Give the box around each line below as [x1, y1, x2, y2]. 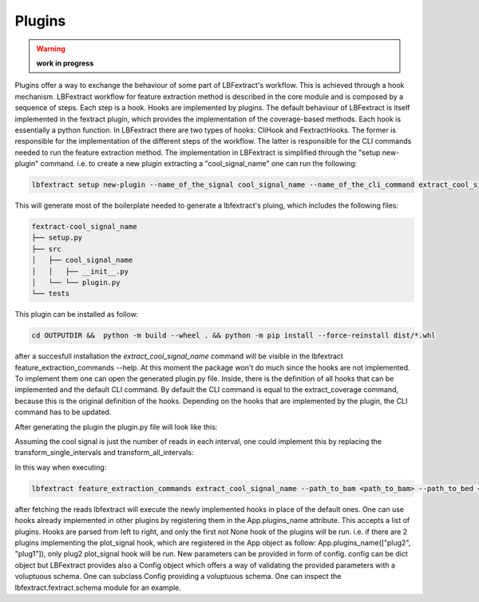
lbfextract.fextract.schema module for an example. [14, 583, 181, 592]
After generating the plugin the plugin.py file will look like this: [14, 422, 218, 431]
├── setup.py [31, 233, 83, 243]
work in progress [36, 58, 94, 68]
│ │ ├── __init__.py [31, 267, 129, 275]
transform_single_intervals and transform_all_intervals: [14, 448, 194, 457]
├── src [31, 244, 61, 253]
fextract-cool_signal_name [31, 222, 137, 232]
